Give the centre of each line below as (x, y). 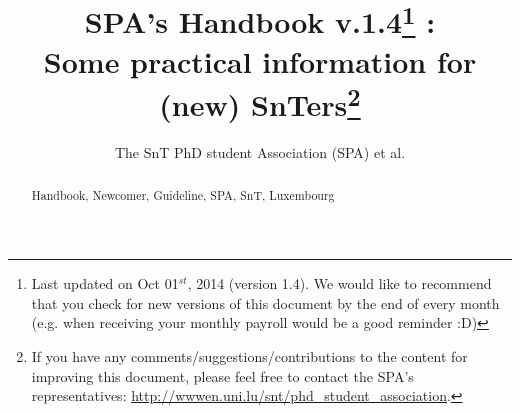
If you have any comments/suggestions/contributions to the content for (249, 355)
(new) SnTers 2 (260, 102)
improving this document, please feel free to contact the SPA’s (222, 375)
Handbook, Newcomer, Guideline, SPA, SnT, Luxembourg (183, 194)
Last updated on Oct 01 (105, 283)
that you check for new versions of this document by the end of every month (265, 302)
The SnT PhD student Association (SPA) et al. (260, 152)
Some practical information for (260, 60)
